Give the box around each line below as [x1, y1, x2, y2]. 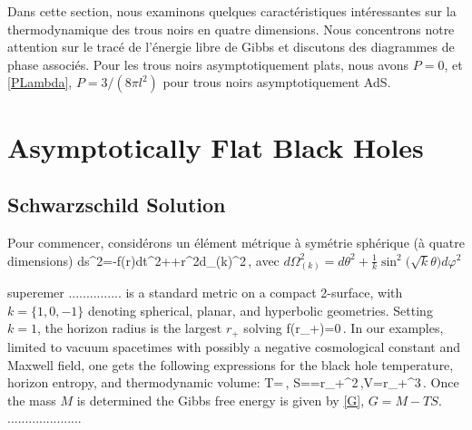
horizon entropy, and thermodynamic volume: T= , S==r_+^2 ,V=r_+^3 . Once [7, 373, 459, 392]
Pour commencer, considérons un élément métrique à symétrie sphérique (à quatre [7, 232, 465, 251]
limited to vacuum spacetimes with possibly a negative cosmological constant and [7, 337, 460, 356]
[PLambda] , [7, 73, 73, 92]
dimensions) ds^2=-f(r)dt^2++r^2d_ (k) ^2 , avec [7, 250, 280, 269]
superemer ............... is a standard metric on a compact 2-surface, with [7, 283, 403, 302]
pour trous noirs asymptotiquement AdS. [162, 73, 391, 92]
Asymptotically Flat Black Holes [7, 128, 424, 165]
